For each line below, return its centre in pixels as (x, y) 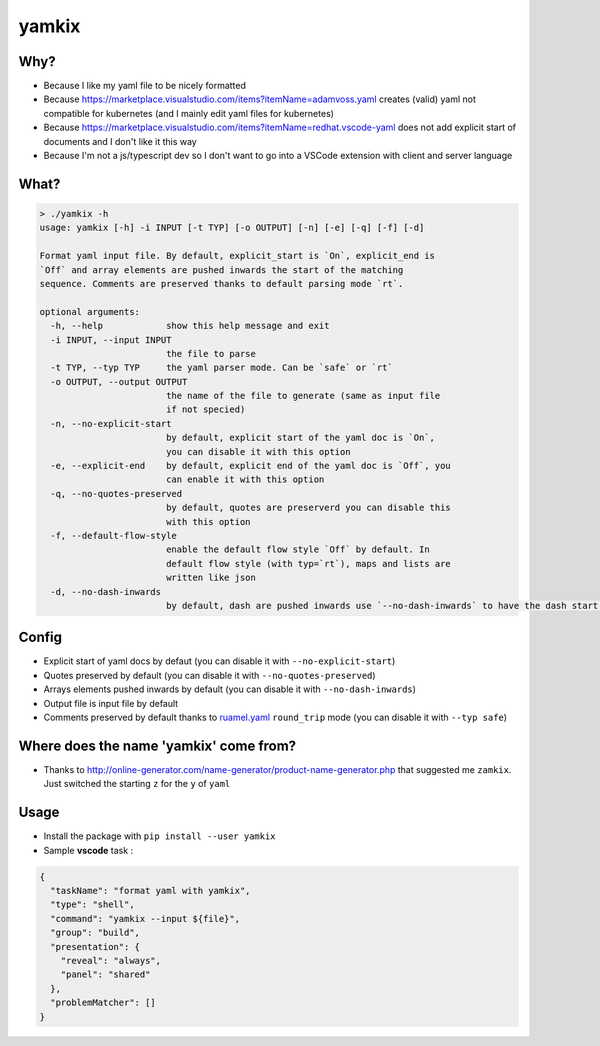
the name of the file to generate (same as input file (303, 396)
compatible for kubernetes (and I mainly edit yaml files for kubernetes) (189, 113)
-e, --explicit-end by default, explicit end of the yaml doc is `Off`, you (251, 466)
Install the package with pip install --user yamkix (159, 836)
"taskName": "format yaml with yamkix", (150, 890)
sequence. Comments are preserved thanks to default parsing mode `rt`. (221, 283)
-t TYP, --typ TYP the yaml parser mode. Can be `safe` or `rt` (222, 368)
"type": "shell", (92, 904)
